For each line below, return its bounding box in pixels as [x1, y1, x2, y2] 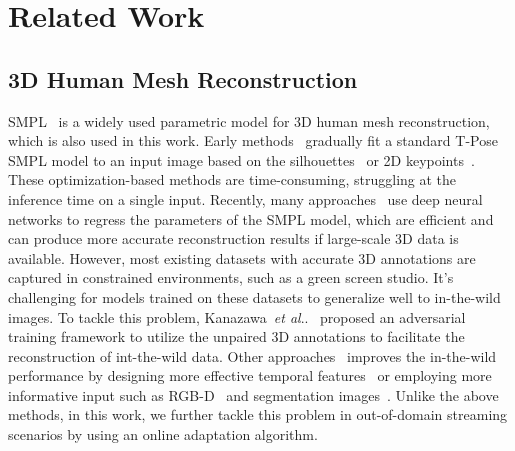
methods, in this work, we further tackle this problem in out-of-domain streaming [8, 404, 508, 425]
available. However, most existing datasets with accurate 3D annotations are [8, 247, 476, 268]
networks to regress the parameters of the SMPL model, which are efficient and [8, 208, 494, 229]
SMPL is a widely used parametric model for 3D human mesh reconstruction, [8, 110, 490, 131]
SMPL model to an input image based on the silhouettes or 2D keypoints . [8, 149, 475, 170]
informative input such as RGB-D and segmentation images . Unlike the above [8, 384, 499, 405]
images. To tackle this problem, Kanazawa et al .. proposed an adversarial [8, 306, 466, 327]
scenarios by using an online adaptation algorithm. [8, 424, 318, 445]
